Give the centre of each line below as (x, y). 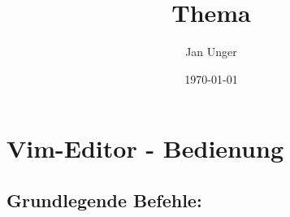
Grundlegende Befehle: (104, 200)
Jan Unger (211, 52)
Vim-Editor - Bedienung (145, 148)
